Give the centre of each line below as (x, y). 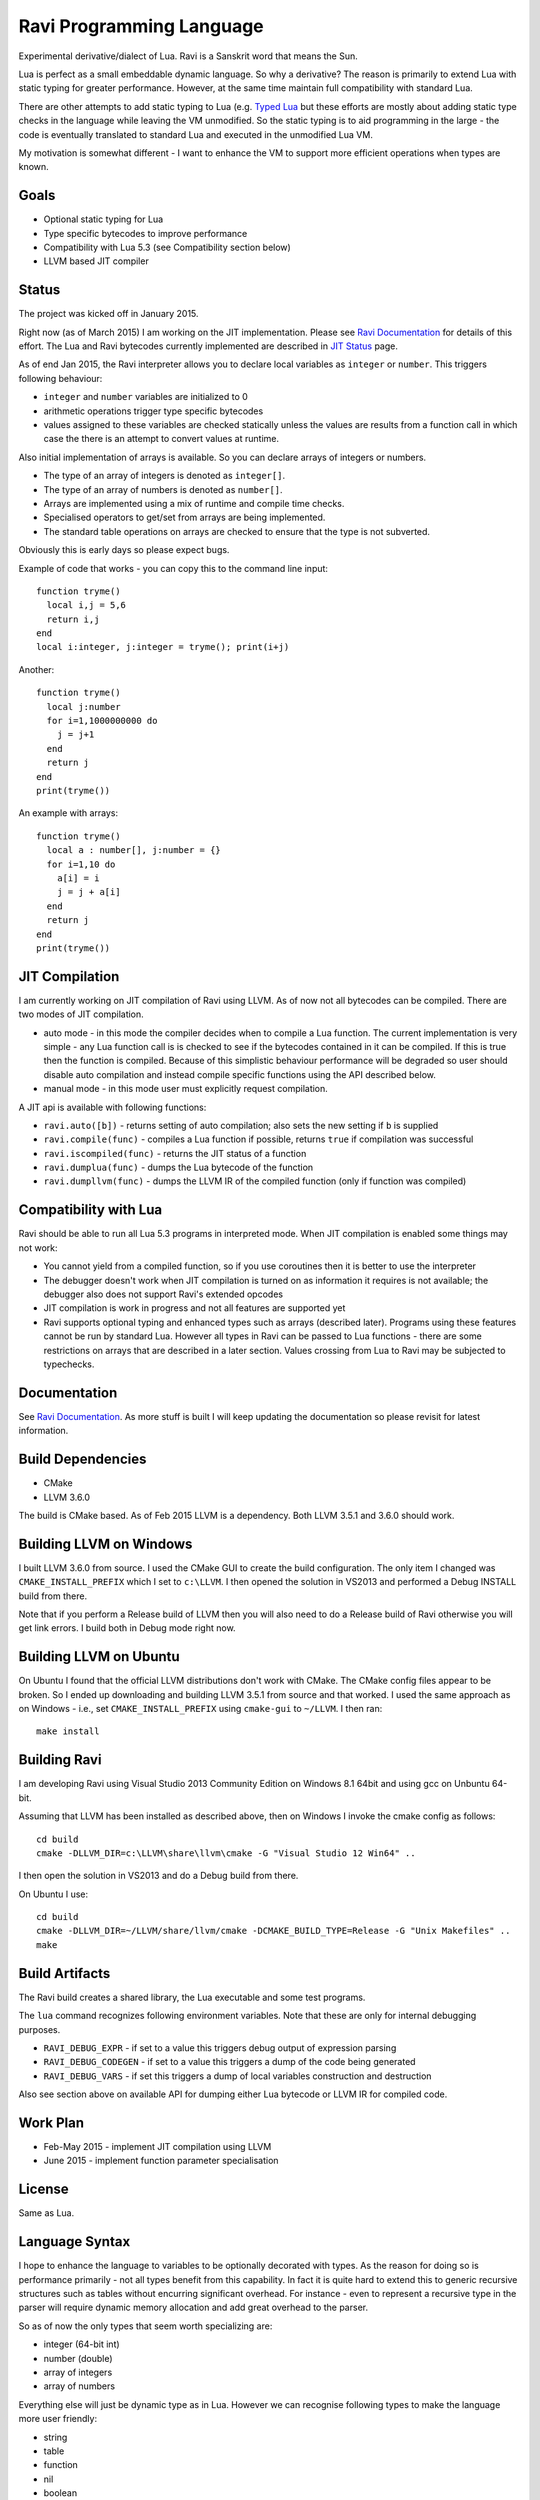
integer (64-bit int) (81, 2344)
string (55, 2437)
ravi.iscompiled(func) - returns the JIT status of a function (175, 1153)
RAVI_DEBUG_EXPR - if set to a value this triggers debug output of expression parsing (220, 2047)
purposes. (39, 2029)
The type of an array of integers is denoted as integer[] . (164, 476)
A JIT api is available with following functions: (112, 1107)
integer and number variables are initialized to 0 (146, 397)
